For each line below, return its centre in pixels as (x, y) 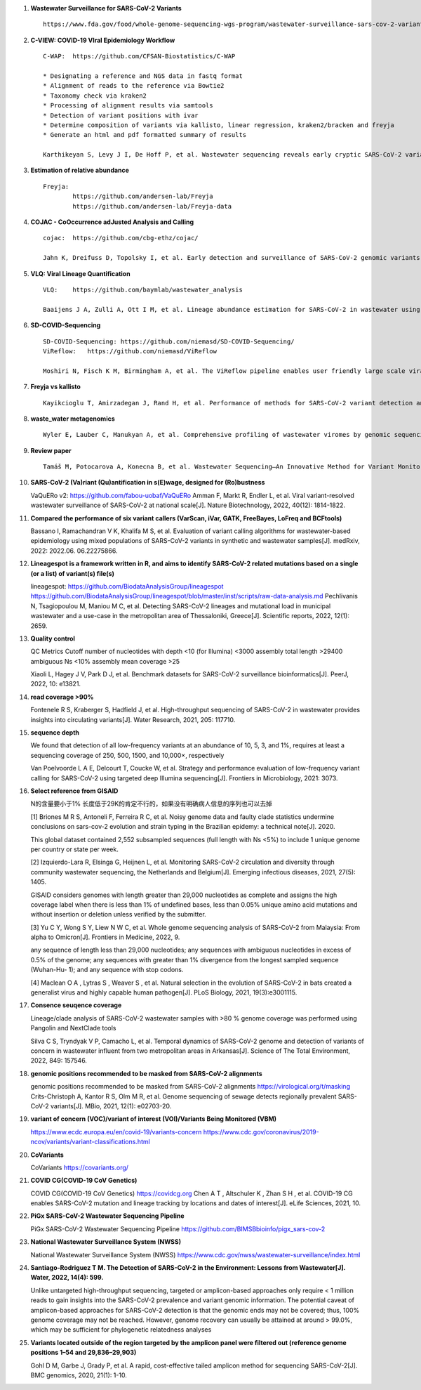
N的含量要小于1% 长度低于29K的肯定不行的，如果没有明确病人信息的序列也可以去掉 (152, 804)
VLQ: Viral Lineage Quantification (80, 273)
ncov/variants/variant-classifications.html (90, 1142)
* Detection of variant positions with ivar (121, 115)
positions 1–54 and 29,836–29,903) (83, 1353)
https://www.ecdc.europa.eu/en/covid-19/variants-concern (116, 1132)
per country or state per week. (74, 849)
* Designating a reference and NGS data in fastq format (143, 76)
